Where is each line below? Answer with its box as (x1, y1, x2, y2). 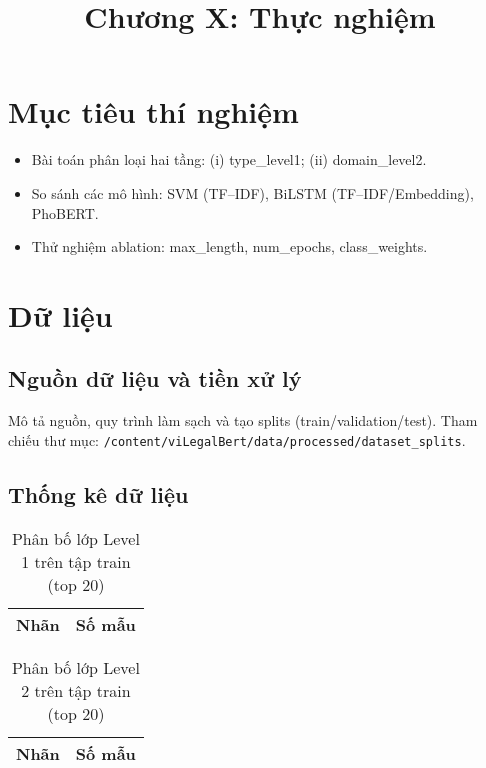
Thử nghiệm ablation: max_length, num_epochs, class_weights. (31, 236, 428, 257)
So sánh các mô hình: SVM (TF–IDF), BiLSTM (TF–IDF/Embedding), (31, 182, 474, 203)
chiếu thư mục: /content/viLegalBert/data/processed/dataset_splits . (8, 429, 466, 450)
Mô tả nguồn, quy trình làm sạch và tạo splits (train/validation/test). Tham (8, 410, 478, 431)
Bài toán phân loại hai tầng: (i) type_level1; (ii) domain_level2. (31, 149, 427, 170)
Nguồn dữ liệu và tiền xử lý (8, 363, 302, 394)
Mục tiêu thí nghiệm (8, 91, 299, 132)
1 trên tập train (21, 549, 131, 573)
